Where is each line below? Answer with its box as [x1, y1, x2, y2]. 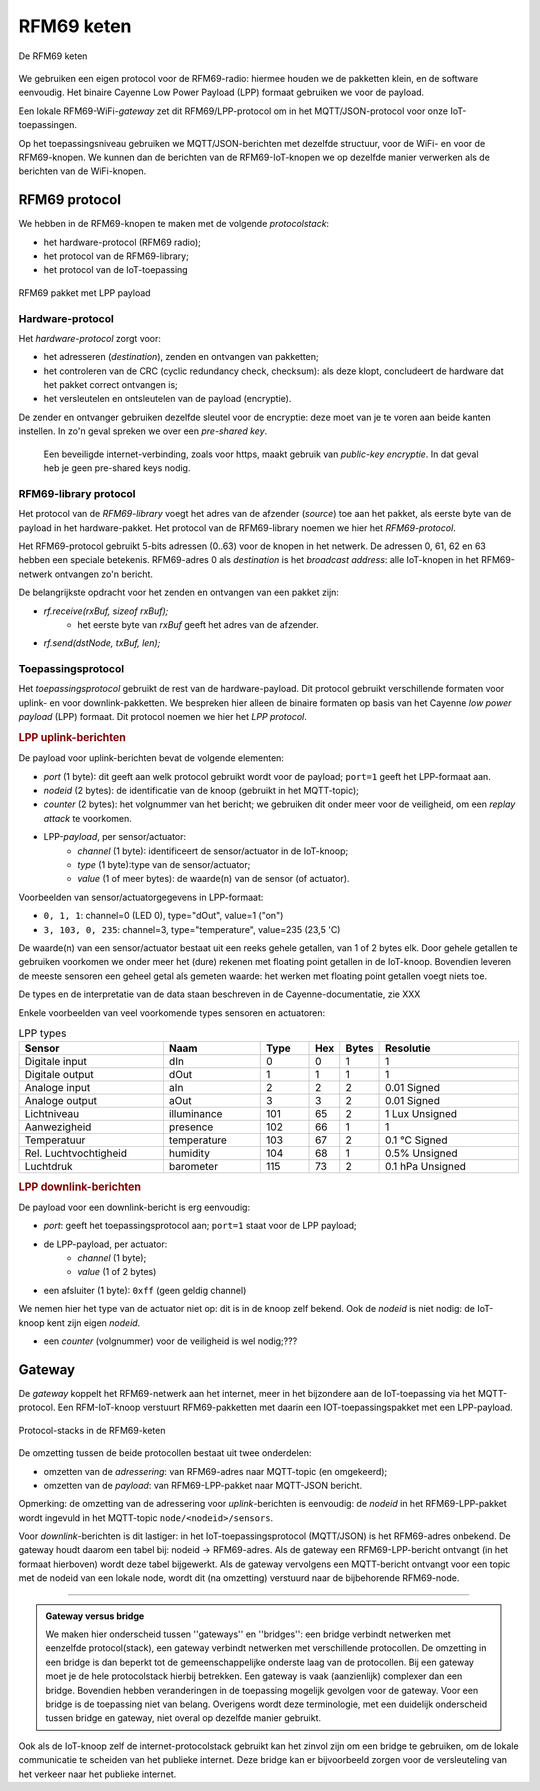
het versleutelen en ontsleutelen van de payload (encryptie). [43, 393, 292, 405]
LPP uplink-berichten [18, 730, 127, 744]
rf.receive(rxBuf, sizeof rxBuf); [43, 605, 169, 617]
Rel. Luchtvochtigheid [24, 1146, 128, 1160]
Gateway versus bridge [45, 1610, 145, 1622]
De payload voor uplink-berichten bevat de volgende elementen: [18, 752, 285, 764]
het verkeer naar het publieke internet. [18, 1768, 177, 1780]
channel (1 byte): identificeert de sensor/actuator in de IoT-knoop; [77, 845, 349, 857]
